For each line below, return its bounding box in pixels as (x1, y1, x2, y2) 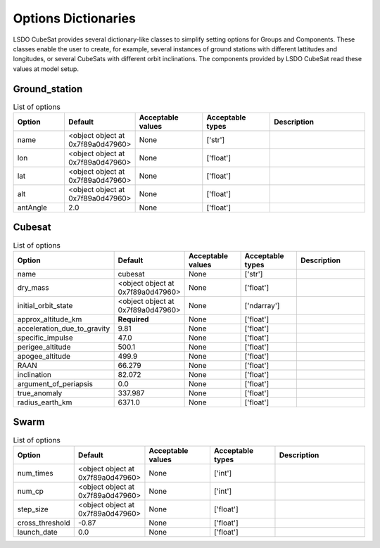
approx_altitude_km (17, 314, 82, 324)
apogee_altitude (17, 351, 70, 361)
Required (118, 314, 149, 324)
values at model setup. (13, 64, 79, 73)
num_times (17, 468, 53, 478)
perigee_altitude (17, 342, 71, 352)
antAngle (17, 203, 47, 212)
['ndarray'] (244, 300, 280, 310)
